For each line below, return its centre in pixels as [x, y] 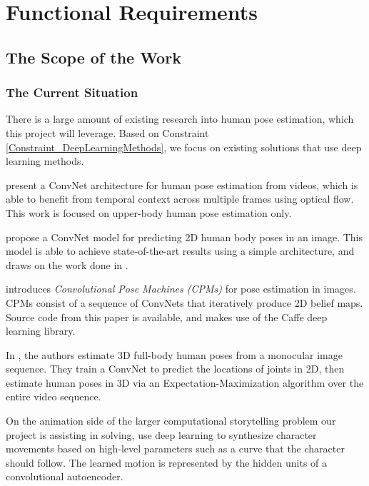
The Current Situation [72, 92]
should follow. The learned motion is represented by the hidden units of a [167, 462]
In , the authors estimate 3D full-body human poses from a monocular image [174, 354]
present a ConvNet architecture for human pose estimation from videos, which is [182, 184]
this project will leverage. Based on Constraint [107, 132]
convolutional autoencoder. [65, 476]
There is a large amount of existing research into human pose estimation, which [180, 119]
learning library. [41, 331]
